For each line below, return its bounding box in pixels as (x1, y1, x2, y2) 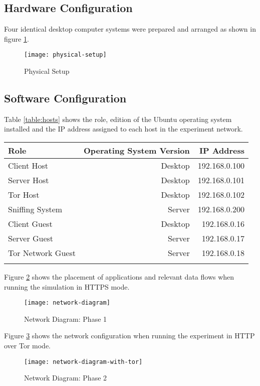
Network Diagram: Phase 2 (24, 372, 107, 383)
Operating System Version (83, 145, 190, 157)
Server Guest (8, 232, 54, 244)
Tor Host (8, 189, 40, 201)
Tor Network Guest (8, 247, 76, 259)
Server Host (8, 174, 49, 186)
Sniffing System (8, 203, 63, 215)
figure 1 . (4, 33, 29, 44)
